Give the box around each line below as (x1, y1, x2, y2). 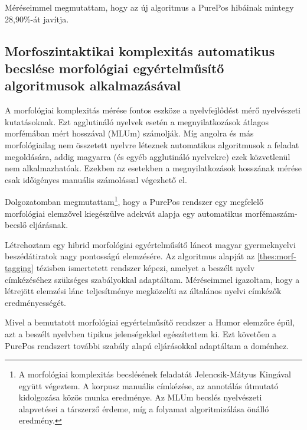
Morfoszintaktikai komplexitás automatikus (5, 41, 275, 60)
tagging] (5, 261, 34, 273)
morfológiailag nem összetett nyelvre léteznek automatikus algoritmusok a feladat (5, 138, 299, 151)
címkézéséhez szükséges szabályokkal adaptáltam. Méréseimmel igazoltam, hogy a (5, 273, 300, 285)
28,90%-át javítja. (5, 12, 69, 25)
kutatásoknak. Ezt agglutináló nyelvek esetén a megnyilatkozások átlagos (5, 115, 269, 128)
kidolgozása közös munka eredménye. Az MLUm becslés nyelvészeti (18, 391, 262, 403)
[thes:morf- (257, 250, 296, 262)
